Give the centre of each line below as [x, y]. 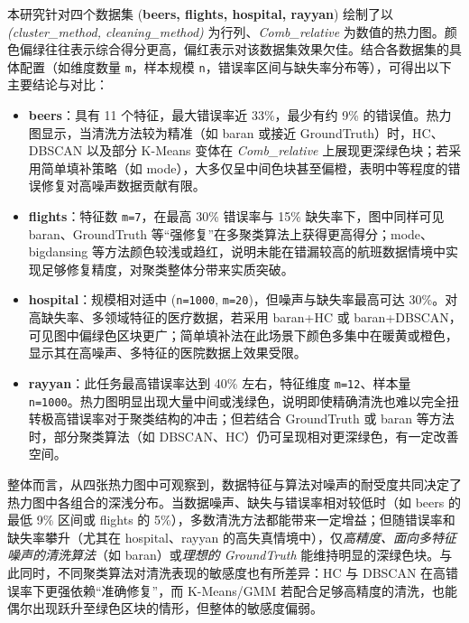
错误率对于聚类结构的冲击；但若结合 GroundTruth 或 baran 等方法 [260, 418]
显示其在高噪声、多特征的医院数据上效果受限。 [167, 353]
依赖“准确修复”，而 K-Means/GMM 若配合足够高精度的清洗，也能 [264, 590]
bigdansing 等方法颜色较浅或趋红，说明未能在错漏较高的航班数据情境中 [237, 251]
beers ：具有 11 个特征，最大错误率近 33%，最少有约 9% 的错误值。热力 [240, 115]
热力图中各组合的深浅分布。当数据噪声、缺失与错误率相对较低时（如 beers [226, 502]
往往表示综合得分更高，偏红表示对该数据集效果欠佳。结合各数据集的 [247, 49]
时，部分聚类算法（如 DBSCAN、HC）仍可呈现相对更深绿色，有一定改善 [244, 436]
